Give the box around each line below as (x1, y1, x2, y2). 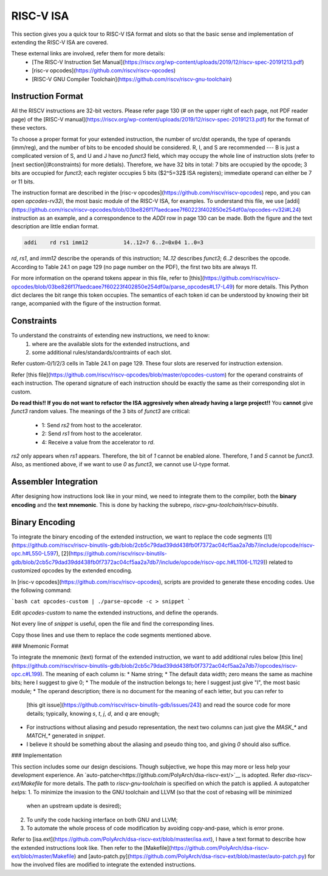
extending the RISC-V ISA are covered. (11, 38, 109, 46)
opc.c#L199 (11, 671, 41, 678)
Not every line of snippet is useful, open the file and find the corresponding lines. (11, 620, 214, 628)
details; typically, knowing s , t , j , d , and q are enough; (26, 710, 160, 717)
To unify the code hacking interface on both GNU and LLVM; (26, 816, 178, 823)
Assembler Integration (11, 477, 98, 487)
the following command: (11, 586, 72, 594)
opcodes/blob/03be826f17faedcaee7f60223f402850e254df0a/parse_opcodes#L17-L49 (11, 283, 233, 290)
